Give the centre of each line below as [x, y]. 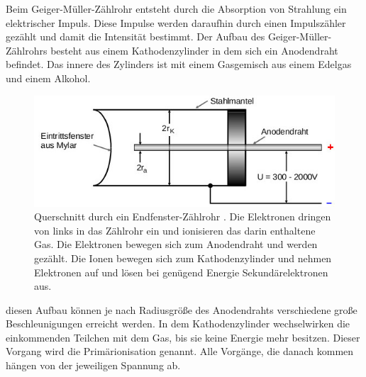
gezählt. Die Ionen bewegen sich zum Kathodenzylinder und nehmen [183, 258]
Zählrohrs [27, 50]
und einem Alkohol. [48, 78]
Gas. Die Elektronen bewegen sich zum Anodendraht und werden [176, 244]
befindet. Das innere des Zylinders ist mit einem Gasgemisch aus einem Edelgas [179, 64]
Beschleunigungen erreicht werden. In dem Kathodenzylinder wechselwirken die [178, 323]
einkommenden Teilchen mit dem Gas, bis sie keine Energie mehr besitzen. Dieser [183, 337]
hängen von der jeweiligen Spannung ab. [93, 365]
